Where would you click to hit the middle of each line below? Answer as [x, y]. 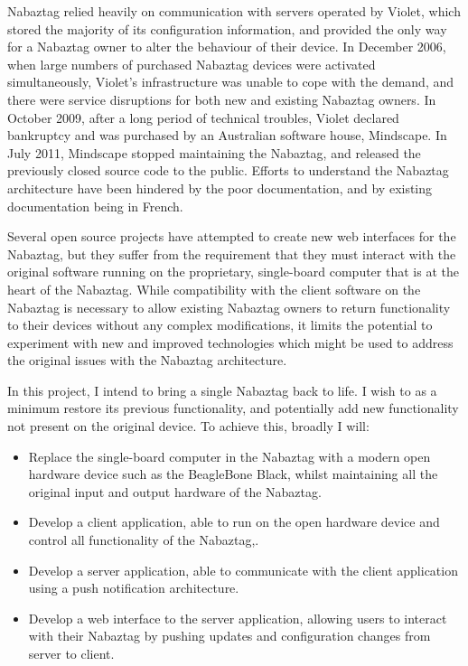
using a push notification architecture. [134, 588]
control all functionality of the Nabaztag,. [144, 540]
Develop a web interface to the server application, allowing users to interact [238, 618]
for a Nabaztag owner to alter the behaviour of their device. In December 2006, [227, 47]
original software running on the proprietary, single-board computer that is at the [233, 272]
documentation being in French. [95, 206]
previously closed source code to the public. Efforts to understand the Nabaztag [228, 170]
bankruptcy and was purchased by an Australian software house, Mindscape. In [227, 135]
